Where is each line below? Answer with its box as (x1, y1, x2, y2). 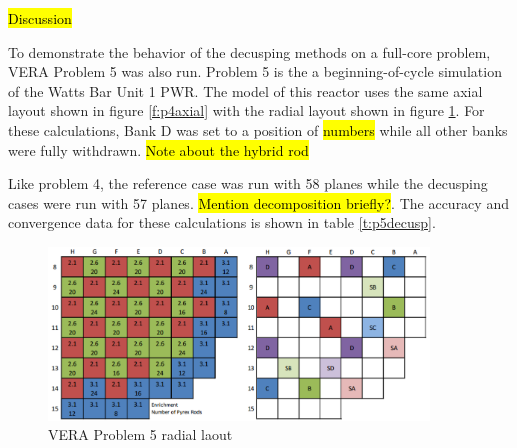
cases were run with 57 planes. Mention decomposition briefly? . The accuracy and (8, 192, 509, 213)
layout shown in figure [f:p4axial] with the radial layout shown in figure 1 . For (8, 100, 485, 121)
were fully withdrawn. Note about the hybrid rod (8, 139, 309, 160)
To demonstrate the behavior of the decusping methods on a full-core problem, (8, 41, 491, 62)
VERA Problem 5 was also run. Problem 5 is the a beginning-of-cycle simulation (8, 61, 502, 82)
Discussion (8, 8, 72, 28)
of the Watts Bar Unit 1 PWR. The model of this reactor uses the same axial (8, 80, 483, 101)
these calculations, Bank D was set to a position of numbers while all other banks (8, 119, 508, 140)
